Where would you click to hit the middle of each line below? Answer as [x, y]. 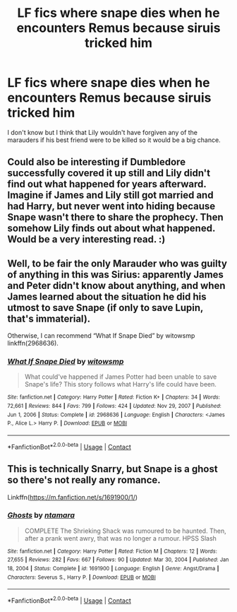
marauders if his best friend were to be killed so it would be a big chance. [114, 140]
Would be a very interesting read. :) [86, 239]
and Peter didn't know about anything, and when [116, 285]
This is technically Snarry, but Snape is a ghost [113, 469]
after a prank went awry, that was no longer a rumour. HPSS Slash [121, 538]
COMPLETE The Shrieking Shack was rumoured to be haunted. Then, [126, 531]
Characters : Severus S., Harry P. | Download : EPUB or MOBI [82, 577]
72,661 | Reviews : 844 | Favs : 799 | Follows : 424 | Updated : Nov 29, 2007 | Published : [115, 406]
